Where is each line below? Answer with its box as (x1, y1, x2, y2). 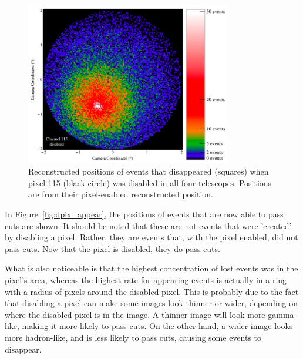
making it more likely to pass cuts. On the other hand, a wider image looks (22, 320, 293, 332)
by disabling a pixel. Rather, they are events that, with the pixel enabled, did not (5, 231, 298, 243)
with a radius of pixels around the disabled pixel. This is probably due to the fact (5, 285, 299, 297)
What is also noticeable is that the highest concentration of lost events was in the (5, 262, 298, 274)
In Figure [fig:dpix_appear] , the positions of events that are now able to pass (5, 207, 284, 220)
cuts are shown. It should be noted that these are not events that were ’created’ (5, 219, 292, 231)
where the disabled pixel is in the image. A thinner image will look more (5, 308, 265, 320)
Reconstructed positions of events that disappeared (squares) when (28, 165, 269, 177)
